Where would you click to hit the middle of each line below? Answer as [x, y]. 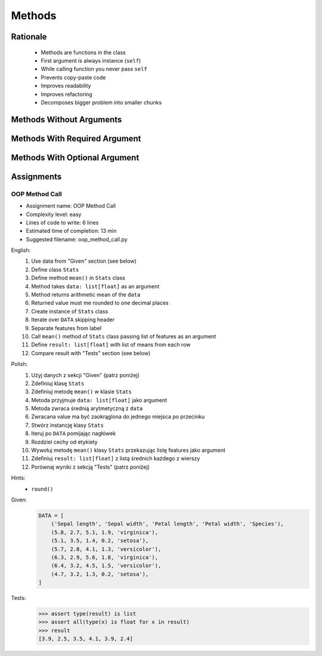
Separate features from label [66, 328]
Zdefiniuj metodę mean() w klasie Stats [82, 392]
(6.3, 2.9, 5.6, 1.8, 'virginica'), [104, 557]
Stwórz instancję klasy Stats [67, 425]
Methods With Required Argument [76, 138]
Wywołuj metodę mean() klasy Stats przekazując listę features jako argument [129, 450]
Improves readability [66, 86]
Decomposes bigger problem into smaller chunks [101, 102]
